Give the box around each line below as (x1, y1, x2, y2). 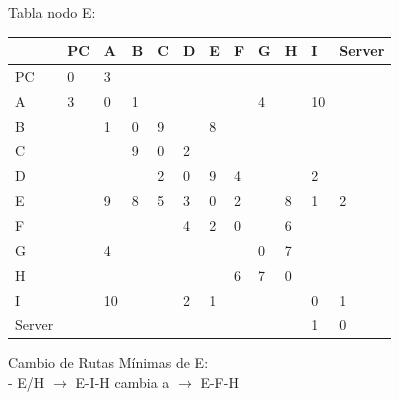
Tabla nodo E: (8, 2, 96, 22)
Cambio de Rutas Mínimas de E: (8, 352, 209, 373)
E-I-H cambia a (75, 372, 170, 393)
